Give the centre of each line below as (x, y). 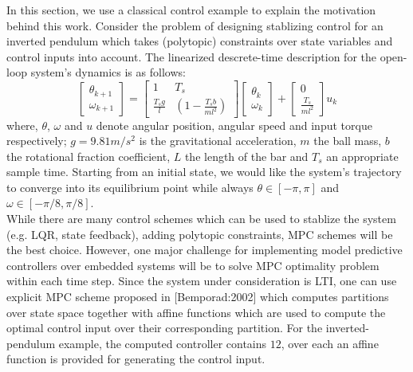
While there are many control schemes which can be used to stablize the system (201, 219)
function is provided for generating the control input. (136, 359)
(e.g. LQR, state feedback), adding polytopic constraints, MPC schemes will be (200, 234)
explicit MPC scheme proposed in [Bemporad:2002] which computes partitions (198, 297)
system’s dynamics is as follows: (108, 72)
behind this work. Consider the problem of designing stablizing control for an (195, 25)
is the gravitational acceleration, (218, 141)
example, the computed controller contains (163, 343)
